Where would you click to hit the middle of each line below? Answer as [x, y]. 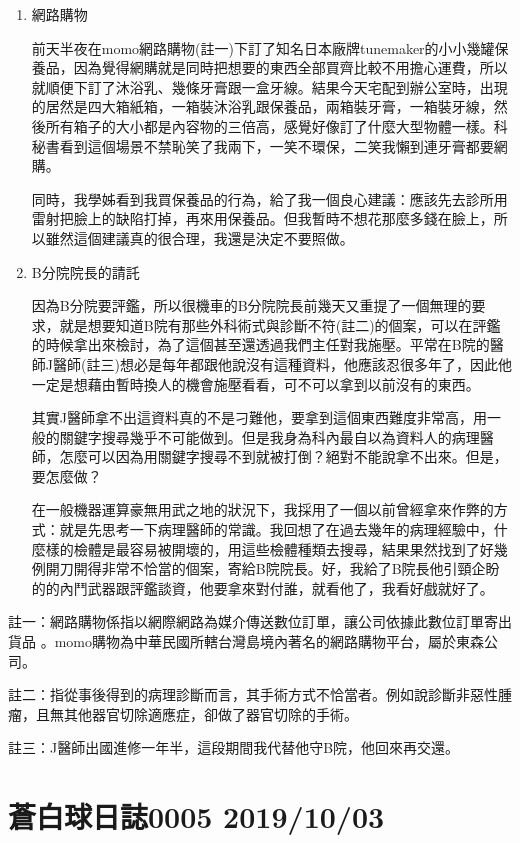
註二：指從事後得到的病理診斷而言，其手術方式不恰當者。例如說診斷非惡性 [253, 694]
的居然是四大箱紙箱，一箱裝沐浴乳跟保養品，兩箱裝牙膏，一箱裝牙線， [262, 106]
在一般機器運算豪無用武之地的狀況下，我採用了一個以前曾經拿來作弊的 [262, 509]
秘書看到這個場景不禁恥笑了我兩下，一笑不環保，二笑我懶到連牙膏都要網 [269, 145]
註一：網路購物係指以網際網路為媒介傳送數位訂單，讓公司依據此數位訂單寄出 [260, 621]
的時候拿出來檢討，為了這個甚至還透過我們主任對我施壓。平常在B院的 [260, 344]
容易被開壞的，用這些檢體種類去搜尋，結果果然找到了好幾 [318, 548]
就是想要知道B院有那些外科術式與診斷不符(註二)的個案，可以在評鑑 [280, 324]
